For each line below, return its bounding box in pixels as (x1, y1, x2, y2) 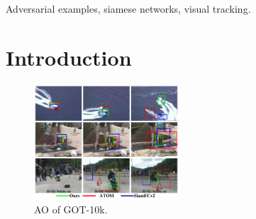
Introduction (6, 42, 132, 71)
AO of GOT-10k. (34, 202, 108, 217)
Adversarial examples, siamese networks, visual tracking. (6, 1, 251, 16)
